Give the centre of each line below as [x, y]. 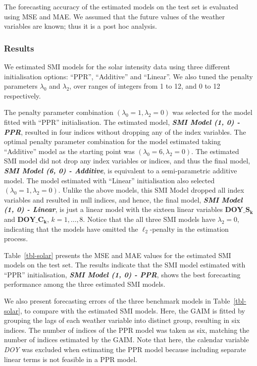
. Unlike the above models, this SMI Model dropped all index [151, 190]
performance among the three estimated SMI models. [85, 284]
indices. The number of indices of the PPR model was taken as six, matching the [127, 330]
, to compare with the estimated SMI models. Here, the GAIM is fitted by [132, 310]
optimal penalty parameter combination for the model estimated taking [112, 141]
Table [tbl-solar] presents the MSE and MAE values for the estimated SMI [118, 255]
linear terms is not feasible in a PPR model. [71, 359]
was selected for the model [212, 112]
